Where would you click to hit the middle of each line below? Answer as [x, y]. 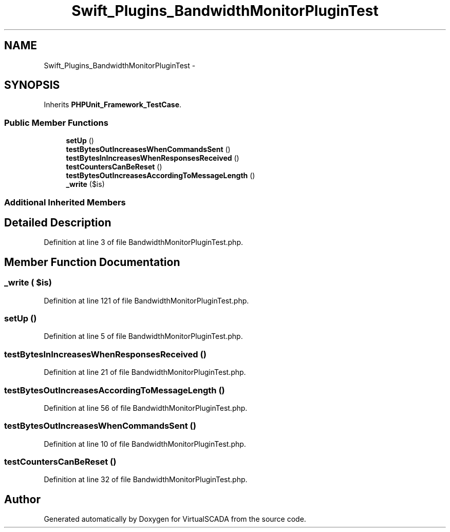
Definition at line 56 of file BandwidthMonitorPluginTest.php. [146, 408]
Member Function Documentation [92, 262]
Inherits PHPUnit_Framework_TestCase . [113, 105]
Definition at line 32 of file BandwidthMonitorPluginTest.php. [146, 480]
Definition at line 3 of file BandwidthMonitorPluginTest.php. [144, 242]
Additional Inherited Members [65, 202]
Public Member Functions [56, 122]
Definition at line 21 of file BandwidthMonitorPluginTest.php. [145, 372]
